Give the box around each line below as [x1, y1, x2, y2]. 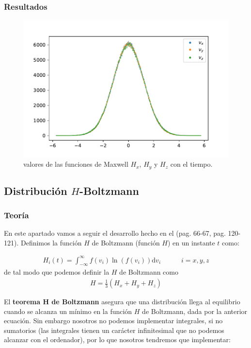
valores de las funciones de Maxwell [23, 159, 128, 169]
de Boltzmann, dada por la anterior [142, 306, 248, 316]
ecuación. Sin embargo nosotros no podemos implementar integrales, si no [4, 315, 223, 326]
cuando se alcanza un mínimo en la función [4, 306, 132, 316]
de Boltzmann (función [92, 237, 160, 247]
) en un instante [168, 237, 215, 247]
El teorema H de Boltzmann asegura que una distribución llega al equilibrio [4, 296, 240, 307]
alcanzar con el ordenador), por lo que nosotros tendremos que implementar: [4, 334, 231, 345]
